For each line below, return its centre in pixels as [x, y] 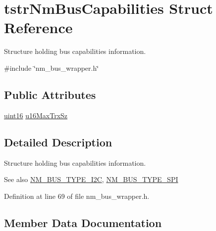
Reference [38, 27]
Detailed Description [58, 142]
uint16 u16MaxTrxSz [36, 115]
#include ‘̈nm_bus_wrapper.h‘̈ [52, 68]
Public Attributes [50, 94]
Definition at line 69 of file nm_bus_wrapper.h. [77, 196]
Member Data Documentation [83, 222]
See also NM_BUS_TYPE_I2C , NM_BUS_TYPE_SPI [91, 179]
